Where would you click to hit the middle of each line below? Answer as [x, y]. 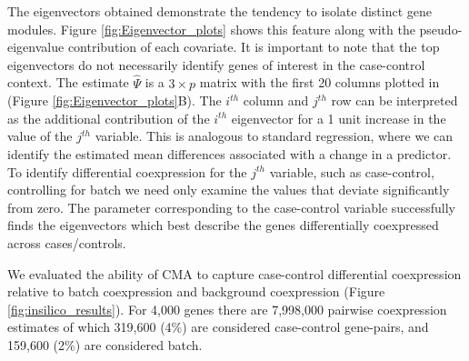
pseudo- [441, 29]
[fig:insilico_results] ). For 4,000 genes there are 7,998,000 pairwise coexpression [227, 309]
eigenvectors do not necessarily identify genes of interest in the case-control [216, 64]
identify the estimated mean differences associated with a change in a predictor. [230, 153]
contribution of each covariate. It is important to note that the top [254, 47]
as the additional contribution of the [109, 118]
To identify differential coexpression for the [127, 171]
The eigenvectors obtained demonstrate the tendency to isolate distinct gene [220, 11]
